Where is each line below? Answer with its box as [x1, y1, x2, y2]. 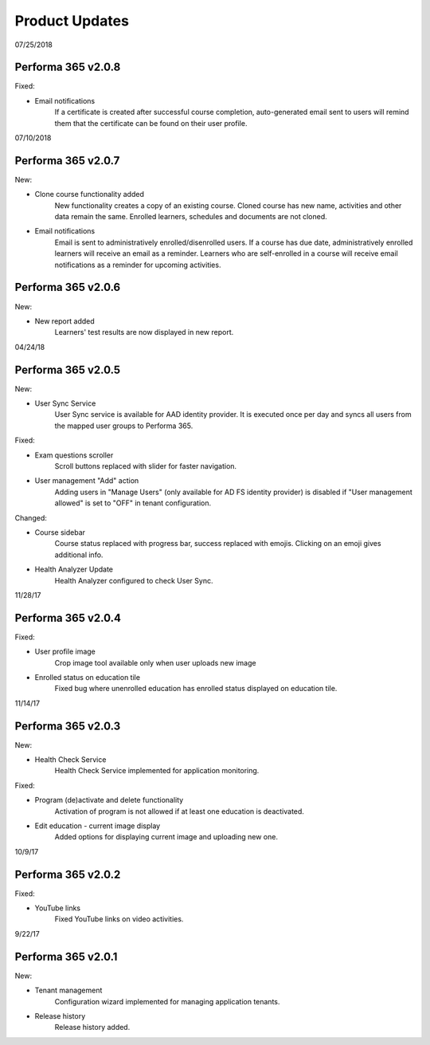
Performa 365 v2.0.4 [14, 611, 121, 625]
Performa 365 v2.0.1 [14, 949, 118, 964]
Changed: [14, 513, 47, 522]
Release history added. [54, 1023, 131, 1032]
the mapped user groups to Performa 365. [54, 421, 193, 430]
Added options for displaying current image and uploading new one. [54, 832, 279, 842]
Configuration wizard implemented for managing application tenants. [54, 996, 280, 1006]
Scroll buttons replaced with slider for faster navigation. [54, 461, 237, 470]
